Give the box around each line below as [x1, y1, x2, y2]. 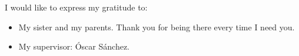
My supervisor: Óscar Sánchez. [18, 40, 129, 52]
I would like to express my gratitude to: [5, 1, 148, 13]
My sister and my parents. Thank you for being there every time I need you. [18, 20, 295, 33]
